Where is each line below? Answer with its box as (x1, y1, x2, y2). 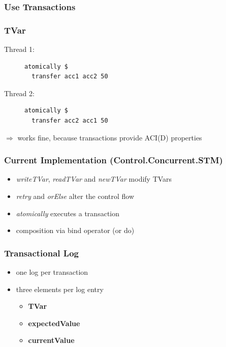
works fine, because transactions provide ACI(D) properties (17, 132, 202, 142)
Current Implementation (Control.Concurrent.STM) (4, 154, 223, 166)
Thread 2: (4, 88, 35, 98)
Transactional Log (4, 246, 79, 259)
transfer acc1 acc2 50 (31, 73, 108, 80)
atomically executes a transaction (16, 208, 119, 218)
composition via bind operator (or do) (16, 225, 135, 236)
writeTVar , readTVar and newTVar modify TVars (16, 173, 172, 184)
